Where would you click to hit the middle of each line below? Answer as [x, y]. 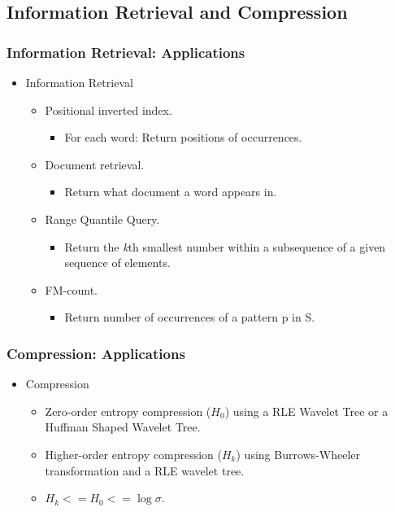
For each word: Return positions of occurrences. [183, 137]
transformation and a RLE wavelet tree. [145, 470]
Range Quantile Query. [102, 219]
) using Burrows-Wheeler [298, 454]
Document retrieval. [95, 164]
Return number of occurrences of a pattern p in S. [190, 317]
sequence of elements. [117, 263]
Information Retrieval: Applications [126, 52]
